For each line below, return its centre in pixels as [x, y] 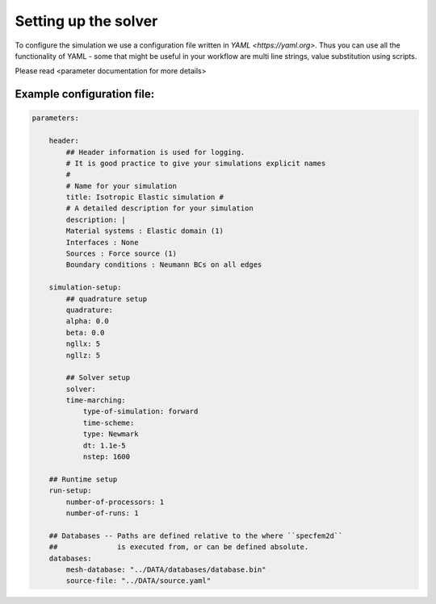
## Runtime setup [83, 479]
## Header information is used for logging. [155, 152]
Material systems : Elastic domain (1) [145, 231]
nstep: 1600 [107, 457]
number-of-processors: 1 [115, 502]
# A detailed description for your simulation [159, 208]
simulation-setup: [85, 287]
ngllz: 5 [83, 355]
